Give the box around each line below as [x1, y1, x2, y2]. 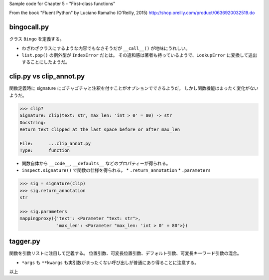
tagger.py [9, 237, 40, 246]
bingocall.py [9, 23, 49, 31]
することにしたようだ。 [21, 59, 70, 65]
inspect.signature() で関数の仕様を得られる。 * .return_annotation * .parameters [21, 167, 211, 173]
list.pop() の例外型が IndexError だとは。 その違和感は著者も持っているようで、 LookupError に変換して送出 [21, 52, 258, 58]
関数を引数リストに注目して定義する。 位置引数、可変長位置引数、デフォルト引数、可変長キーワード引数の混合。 [9, 250, 242, 257]
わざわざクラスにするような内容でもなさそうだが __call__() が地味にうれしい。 [21, 45, 190, 51]
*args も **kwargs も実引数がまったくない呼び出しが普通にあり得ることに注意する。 [21, 260, 199, 266]
